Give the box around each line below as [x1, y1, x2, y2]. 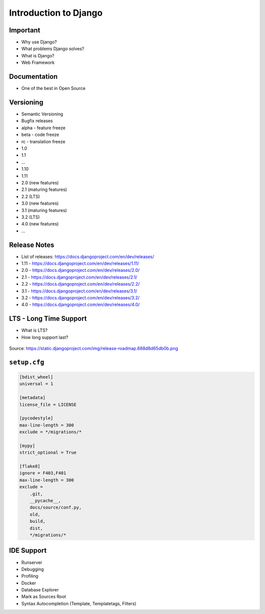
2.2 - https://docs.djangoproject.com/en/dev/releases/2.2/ [21, 281, 140, 287]
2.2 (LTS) [21, 193, 40, 199]
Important [9, 26, 40, 34]
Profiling [21, 573, 39, 579]
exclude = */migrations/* [19, 429, 82, 435]
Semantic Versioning [21, 111, 63, 117]
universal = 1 [19, 381, 53, 387]
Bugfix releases [21, 118, 53, 124]
